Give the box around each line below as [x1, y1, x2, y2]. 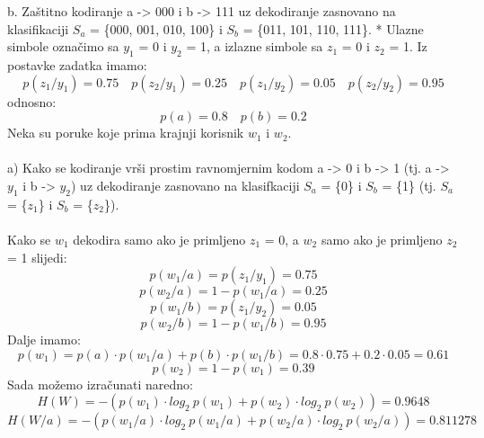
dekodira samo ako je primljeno [73, 229, 246, 248]
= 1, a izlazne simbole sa [186, 37, 323, 56]
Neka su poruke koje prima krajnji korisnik [7, 123, 244, 142]
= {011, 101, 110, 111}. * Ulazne [242, 19, 424, 38]
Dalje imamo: [7, 330, 81, 349]
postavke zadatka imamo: [7, 55, 147, 74]
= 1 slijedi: [7, 247, 67, 266]
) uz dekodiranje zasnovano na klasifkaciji [71, 175, 300, 194]
